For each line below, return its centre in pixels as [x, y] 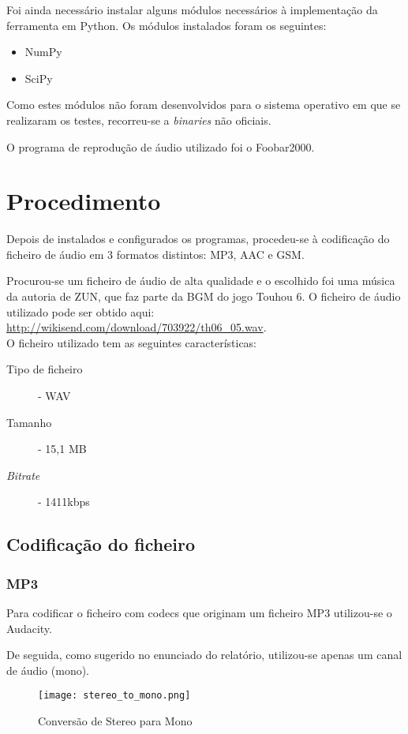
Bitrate [23, 475]
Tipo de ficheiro [45, 369]
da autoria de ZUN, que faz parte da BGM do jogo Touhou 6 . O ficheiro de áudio [204, 296]
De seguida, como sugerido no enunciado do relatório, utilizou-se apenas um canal [204, 655]
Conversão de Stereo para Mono [115, 721]
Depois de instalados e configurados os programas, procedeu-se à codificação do [198, 239]
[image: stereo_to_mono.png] [114, 696]
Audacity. [29, 628]
